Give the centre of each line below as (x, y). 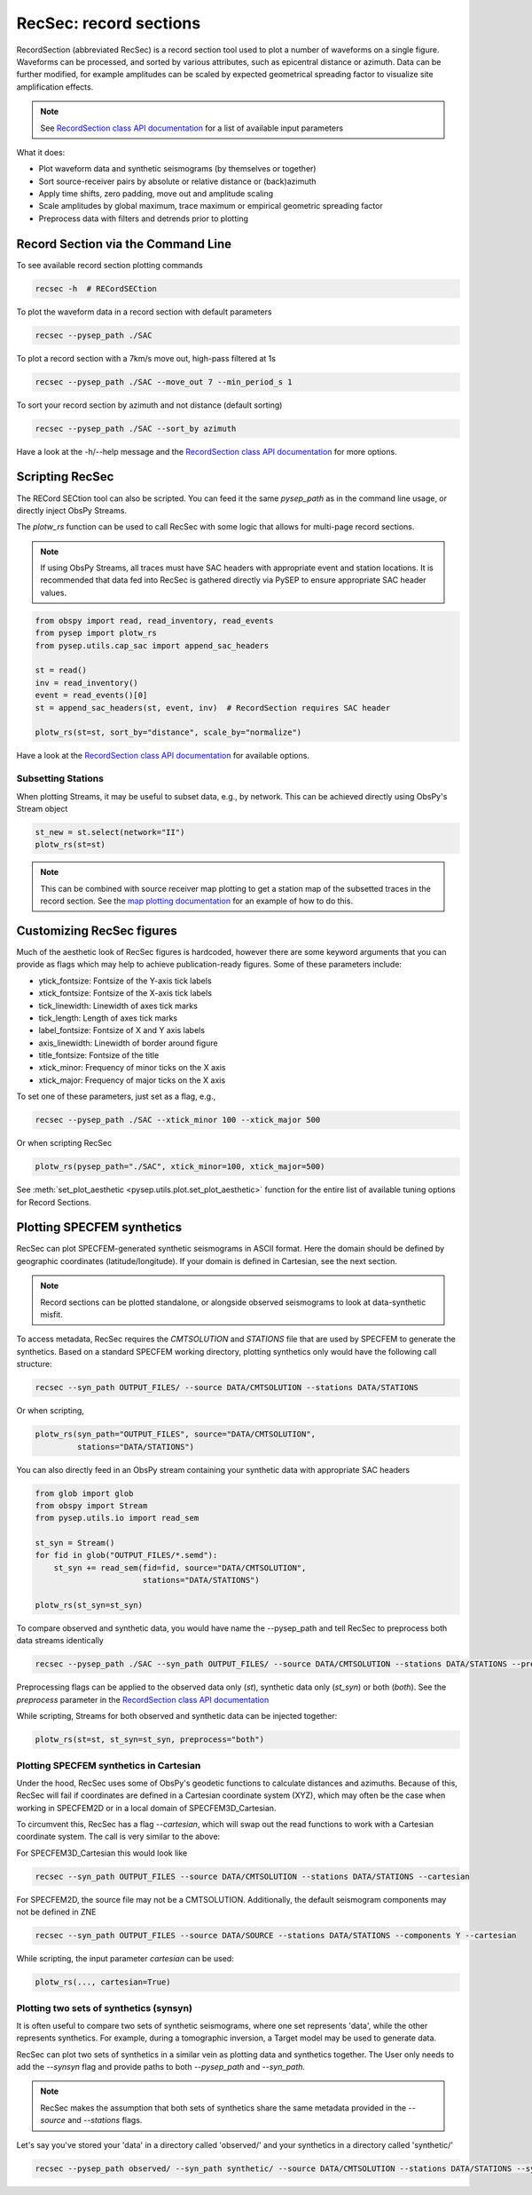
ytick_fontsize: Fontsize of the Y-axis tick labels (125, 981)
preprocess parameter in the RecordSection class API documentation (143, 1699)
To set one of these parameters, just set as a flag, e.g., (116, 1096)
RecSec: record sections (109, 23)
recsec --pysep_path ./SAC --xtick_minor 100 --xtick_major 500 (178, 1120)
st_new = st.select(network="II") (110, 832)
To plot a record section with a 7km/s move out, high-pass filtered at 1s (146, 358)
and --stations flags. (105, 2120)
